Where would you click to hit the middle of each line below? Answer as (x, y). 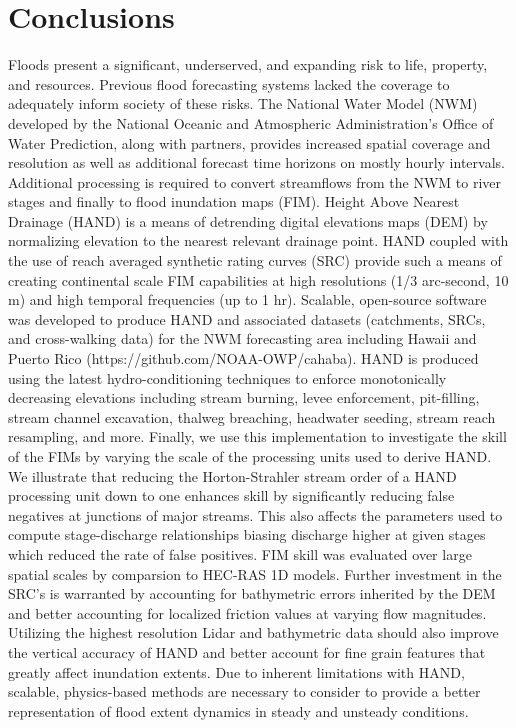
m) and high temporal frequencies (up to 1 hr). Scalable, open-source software (247, 299)
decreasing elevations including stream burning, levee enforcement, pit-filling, (244, 397)
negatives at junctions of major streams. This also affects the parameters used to (255, 514)
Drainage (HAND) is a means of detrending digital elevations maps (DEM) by (248, 220)
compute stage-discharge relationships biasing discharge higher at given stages (247, 534)
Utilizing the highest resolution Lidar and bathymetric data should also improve (253, 632)
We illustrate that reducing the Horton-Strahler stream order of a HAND (232, 475)
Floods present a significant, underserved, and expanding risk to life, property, (248, 64)
